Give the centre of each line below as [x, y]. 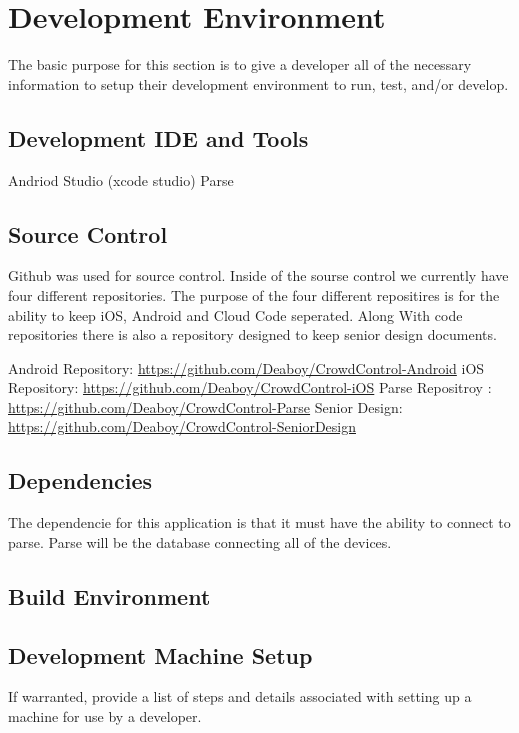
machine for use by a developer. [105, 716]
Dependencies [80, 480]
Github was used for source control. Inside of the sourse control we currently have [258, 275]
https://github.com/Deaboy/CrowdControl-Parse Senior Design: [205, 406]
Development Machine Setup [160, 654]
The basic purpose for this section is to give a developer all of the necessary [240, 64]
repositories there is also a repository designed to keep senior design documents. [252, 334]
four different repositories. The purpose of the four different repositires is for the [254, 294]
